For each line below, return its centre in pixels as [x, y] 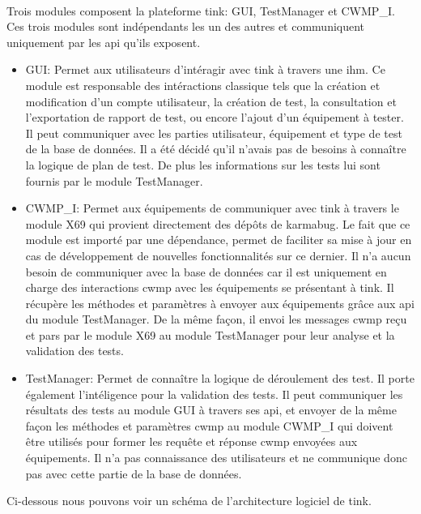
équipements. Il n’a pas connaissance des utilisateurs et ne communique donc [216, 458]
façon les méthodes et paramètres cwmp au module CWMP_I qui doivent [209, 425]
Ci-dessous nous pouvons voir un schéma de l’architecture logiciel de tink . [189, 501]
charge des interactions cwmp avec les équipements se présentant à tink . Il [210, 287]
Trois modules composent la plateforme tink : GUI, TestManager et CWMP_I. [201, 10]
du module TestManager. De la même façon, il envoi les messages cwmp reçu [216, 319]
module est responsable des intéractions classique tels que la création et [203, 85]
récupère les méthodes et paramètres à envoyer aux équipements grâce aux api [220, 303]
